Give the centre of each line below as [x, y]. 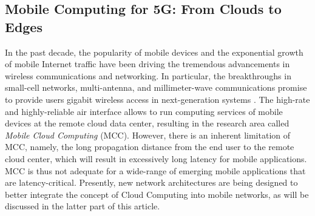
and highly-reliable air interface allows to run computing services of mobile [144, 111]
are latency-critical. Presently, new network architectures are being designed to [151, 182]
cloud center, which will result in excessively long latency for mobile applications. [156, 158]
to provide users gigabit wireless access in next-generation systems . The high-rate [157, 99]
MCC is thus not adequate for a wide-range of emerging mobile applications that [155, 170]
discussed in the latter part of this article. [83, 206]
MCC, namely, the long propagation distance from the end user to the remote [150, 147]
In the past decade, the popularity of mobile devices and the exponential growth [154, 52]
